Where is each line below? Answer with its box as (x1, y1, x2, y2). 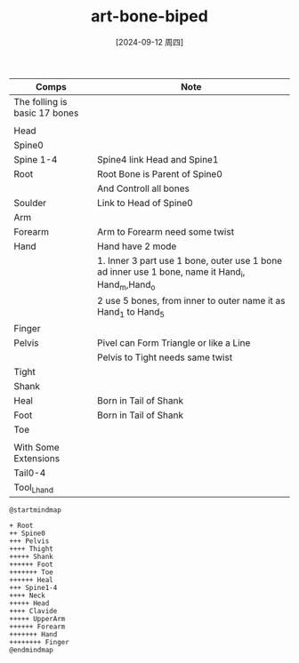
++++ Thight (9, 544, 53, 553)
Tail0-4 (13, 467, 46, 479)
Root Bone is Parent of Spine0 (97, 167, 222, 180)
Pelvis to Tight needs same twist (97, 351, 233, 363)
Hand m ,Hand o (97, 278, 156, 292)
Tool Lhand (13, 481, 54, 495)
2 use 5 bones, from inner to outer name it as (97, 295, 286, 308)
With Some (13, 441, 60, 453)
